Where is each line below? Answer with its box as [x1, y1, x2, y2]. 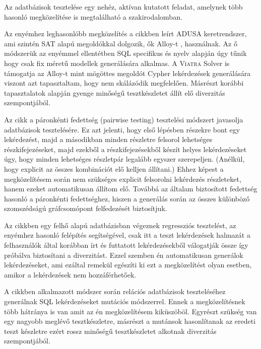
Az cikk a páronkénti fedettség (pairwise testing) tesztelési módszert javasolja [4, 114, 243, 124]
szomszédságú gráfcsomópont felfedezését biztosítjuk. [4, 203, 167, 214]
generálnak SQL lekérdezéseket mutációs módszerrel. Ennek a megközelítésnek [4, 296, 245, 307]
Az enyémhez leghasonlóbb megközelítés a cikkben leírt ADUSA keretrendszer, [4, 28, 247, 39]
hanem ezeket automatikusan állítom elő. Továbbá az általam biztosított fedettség [4, 183, 257, 194]
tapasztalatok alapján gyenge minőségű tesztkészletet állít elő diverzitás [4, 87, 225, 98]
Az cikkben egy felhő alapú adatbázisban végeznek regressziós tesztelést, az [4, 220, 236, 230]
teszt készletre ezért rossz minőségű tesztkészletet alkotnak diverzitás [4, 325, 217, 336]
